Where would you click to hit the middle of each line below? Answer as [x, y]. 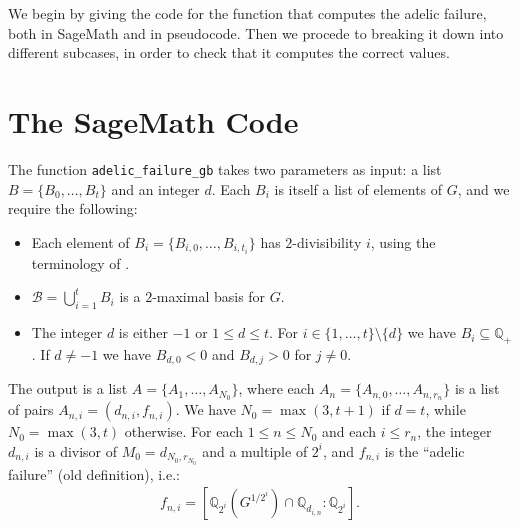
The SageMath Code [153, 120]
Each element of [80, 241]
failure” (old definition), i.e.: [94, 473]
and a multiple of [255, 450]
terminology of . [80, 262]
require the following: [73, 208]
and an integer [155, 188]
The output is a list [68, 388]
